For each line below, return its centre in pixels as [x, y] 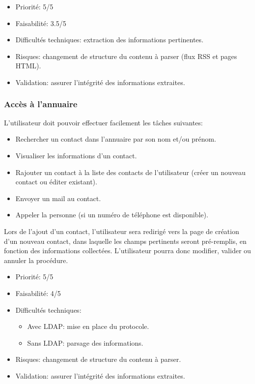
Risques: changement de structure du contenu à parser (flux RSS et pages [126, 56]
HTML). [28, 66]
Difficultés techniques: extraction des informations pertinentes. [109, 40]
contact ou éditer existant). [56, 182]
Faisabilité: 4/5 [38, 293]
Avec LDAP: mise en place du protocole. [88, 326]
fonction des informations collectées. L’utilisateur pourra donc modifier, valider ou [127, 251]
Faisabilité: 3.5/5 [41, 23]
